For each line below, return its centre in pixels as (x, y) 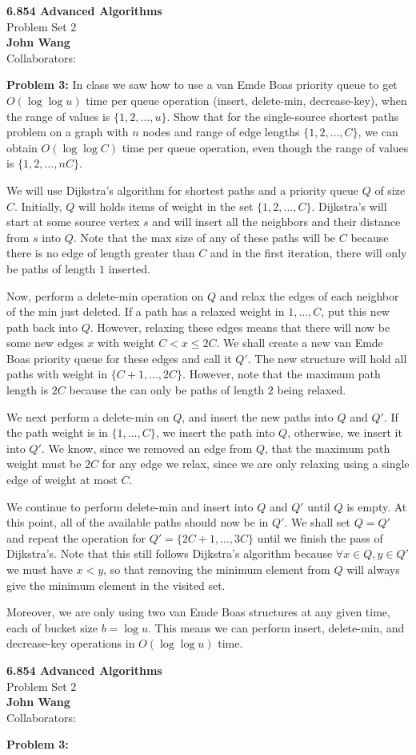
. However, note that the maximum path (282, 374)
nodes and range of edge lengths (221, 132)
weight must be (44, 464)
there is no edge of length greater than (101, 253)
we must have (40, 569)
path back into (42, 327)
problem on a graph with (68, 132)
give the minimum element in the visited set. (116, 585)
